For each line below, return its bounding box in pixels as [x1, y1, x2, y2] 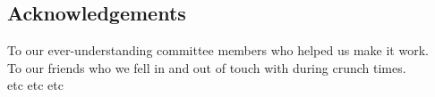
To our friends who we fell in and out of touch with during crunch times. [7, 58, 406, 77]
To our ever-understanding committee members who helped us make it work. [7, 41, 429, 60]
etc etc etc [7, 76, 64, 94]
